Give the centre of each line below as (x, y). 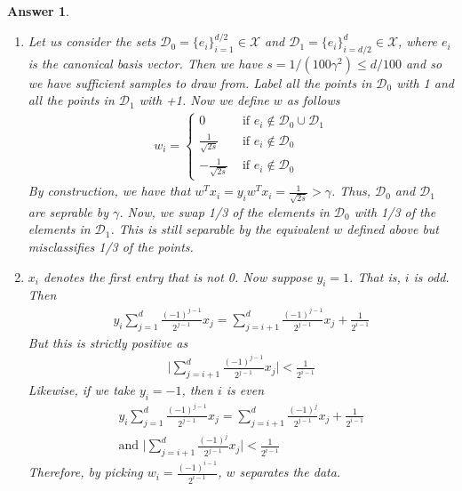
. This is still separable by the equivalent (220, 229)
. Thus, (350, 191)
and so (424, 63)
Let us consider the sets (92, 41)
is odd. (431, 276)
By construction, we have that (109, 191)
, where (418, 41)
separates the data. (290, 472)
